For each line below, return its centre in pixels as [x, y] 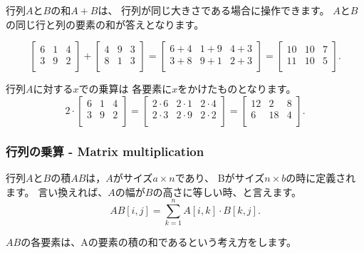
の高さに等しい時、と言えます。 [227, 191]
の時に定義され [321, 177]
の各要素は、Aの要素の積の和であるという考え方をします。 [159, 242]
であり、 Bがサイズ [220, 177]
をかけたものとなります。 [237, 89]
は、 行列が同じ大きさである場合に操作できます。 [214, 10]
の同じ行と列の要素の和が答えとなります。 [105, 24]
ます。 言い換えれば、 [57, 191]
